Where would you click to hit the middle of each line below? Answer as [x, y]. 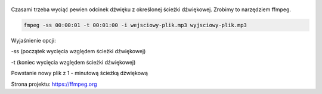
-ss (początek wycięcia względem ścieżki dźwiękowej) [78, 51]
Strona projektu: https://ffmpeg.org [54, 84]
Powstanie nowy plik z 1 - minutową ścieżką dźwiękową [80, 73]
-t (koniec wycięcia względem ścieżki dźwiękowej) [73, 62]
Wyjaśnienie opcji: [33, 40]
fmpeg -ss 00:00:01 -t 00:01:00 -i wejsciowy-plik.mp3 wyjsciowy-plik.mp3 [135, 25]
